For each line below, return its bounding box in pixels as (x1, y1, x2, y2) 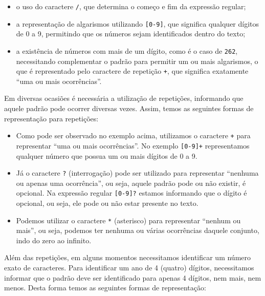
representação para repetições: (4, 113, 99, 123)
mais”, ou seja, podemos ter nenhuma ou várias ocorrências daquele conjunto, (16, 225, 259, 236)
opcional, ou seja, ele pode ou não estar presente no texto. (16, 198, 198, 208)
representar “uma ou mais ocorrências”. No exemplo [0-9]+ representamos (16, 140, 250, 151)
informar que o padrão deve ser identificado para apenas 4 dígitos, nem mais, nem (4, 272, 261, 283)
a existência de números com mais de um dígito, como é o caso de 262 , (16, 45, 238, 56)
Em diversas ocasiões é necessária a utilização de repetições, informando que (4, 93, 244, 103)
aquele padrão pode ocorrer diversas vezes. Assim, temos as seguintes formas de (4, 103, 254, 113)
